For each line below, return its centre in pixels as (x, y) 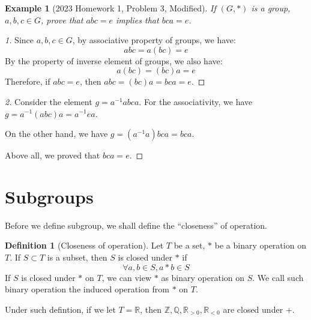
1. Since (20, 40)
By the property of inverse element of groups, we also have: (114, 60)
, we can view (127, 277)
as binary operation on (203, 277)
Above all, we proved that (53, 155)
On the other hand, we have (56, 134)
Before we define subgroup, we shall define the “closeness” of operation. (136, 225)
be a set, (189, 245)
